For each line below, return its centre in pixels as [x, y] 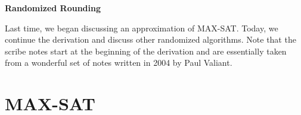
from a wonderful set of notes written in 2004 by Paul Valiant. [119, 63]
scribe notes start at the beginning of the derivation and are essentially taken [146, 51]
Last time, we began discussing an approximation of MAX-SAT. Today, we [142, 28]
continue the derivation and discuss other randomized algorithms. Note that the [150, 39]
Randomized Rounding [53, 8]
